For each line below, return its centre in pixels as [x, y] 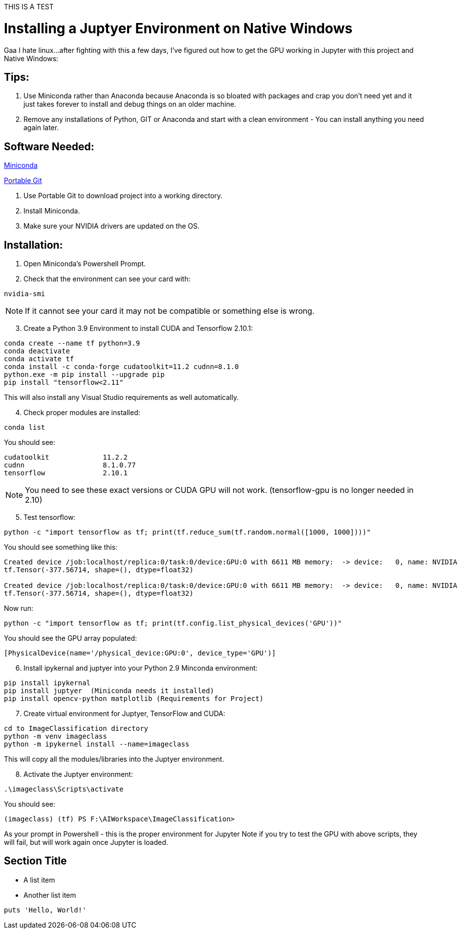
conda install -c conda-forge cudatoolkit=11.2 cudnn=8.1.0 [121, 367]
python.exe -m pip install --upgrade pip [84, 375]
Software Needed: [49, 146]
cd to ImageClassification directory [76, 729]
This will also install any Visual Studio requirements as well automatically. [121, 397]
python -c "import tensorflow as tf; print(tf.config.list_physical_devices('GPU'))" [173, 623]
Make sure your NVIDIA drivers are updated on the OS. [112, 226]
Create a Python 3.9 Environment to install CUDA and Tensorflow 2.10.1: [138, 328]
